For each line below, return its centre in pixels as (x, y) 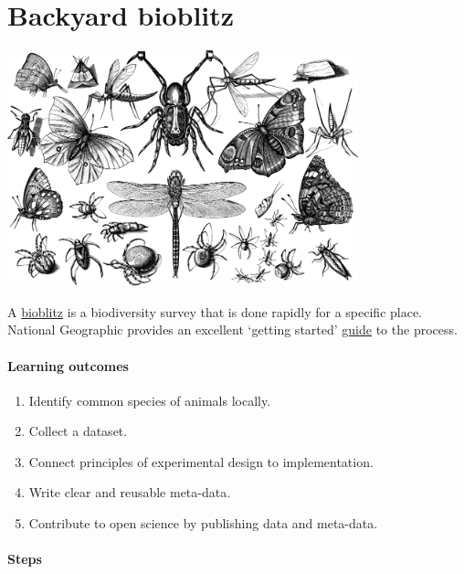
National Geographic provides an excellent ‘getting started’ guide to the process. (232, 330)
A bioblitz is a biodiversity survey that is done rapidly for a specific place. (215, 311)
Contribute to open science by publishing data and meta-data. (203, 523)
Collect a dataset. (78, 431)
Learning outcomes (68, 365)
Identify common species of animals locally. (150, 400)
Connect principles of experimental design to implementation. (201, 461)
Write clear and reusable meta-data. (130, 492)
